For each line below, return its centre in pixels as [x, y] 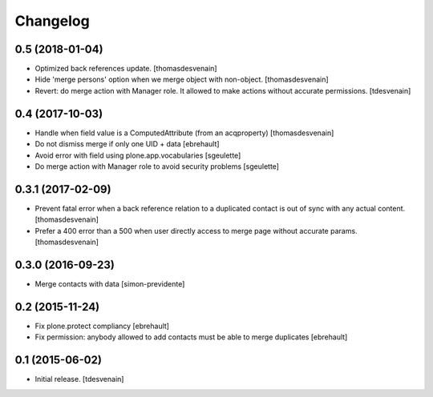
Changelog [52, 21]
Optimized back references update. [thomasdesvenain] [126, 69]
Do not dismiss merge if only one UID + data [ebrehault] [127, 144]
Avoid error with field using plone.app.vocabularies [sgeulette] [138, 155]
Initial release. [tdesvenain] [79, 379]
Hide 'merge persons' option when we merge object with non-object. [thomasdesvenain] [182, 79]
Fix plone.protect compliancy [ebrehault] [102, 326]
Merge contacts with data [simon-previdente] [110, 283]
